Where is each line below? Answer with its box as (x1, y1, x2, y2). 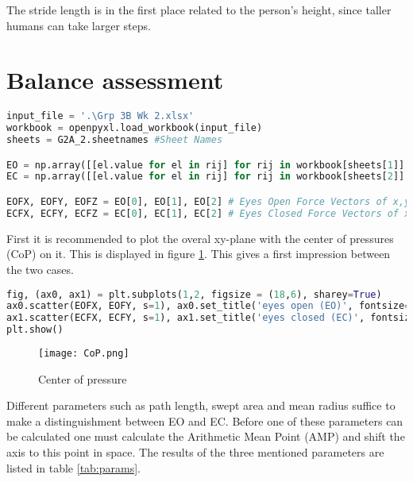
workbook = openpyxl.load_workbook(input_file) (6, 122, 263, 134)
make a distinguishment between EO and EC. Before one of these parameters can (6, 412, 403, 429)
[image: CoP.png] (38, 348, 129, 360)
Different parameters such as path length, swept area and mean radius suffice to (6, 397, 396, 414)
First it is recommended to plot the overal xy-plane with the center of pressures (6, 229, 394, 246)
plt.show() (6, 324, 64, 336)
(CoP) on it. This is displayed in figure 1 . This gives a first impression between (6, 245, 391, 262)
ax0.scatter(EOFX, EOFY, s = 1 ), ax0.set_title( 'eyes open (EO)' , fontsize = (6, 300, 411, 312)
